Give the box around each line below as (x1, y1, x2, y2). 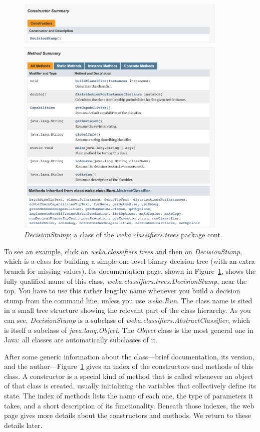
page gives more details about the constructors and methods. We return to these (4, 410, 251, 420)
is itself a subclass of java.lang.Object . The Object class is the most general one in (4, 324, 254, 335)
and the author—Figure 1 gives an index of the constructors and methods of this (4, 361, 253, 371)
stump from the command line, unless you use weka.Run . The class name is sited (4, 295, 252, 305)
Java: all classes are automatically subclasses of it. (4, 334, 158, 345)
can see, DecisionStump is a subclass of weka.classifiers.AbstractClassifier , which (4, 314, 250, 325)
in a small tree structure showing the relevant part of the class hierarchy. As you (4, 305, 251, 315)
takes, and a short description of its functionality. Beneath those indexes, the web (4, 400, 254, 410)
